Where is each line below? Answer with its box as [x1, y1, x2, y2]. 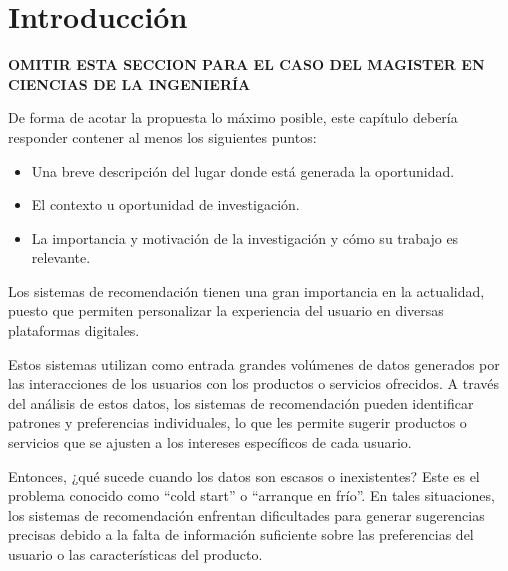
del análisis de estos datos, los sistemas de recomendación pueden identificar [8, 392, 474, 413]
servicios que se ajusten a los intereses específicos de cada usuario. [8, 432, 412, 453]
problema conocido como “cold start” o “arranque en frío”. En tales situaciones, [8, 485, 495, 506]
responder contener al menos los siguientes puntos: [8, 126, 317, 147]
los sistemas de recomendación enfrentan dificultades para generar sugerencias [8, 504, 485, 525]
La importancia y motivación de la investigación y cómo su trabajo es [31, 227, 459, 248]
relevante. [31, 247, 91, 268]
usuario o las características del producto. [8, 544, 263, 564]
